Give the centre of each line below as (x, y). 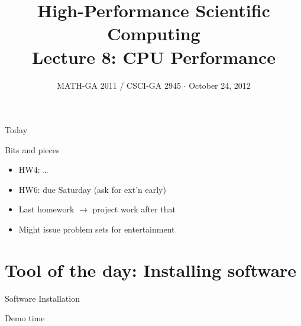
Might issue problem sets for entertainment (97, 229)
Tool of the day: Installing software (151, 269)
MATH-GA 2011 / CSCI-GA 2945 (119, 85)
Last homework (46, 209)
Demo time (25, 318)
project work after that (134, 209)
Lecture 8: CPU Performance (154, 57)
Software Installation (42, 298)
